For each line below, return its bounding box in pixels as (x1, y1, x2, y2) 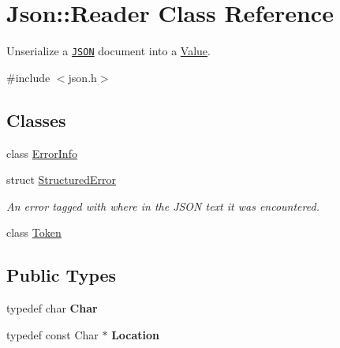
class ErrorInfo (6, 144, 77, 161)
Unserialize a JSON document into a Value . (6, 43, 211, 59)
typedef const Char (6, 326, 99, 342)
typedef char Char (6, 300, 98, 316)
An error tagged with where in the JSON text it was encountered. (6, 197, 319, 214)
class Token (6, 224, 62, 241)
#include (6, 69, 50, 85)
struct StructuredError (6, 171, 116, 188)
